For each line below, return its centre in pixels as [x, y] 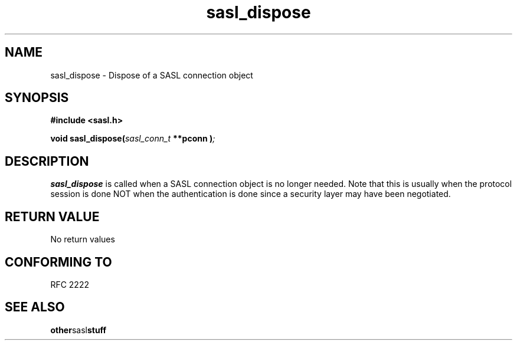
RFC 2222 [70, 284]
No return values [83, 239]
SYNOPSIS [37, 98]
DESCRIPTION [47, 161]
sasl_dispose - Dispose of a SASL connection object [152, 75]
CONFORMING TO [58, 262]
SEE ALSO [35, 307]
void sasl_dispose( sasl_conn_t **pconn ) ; [133, 139]
